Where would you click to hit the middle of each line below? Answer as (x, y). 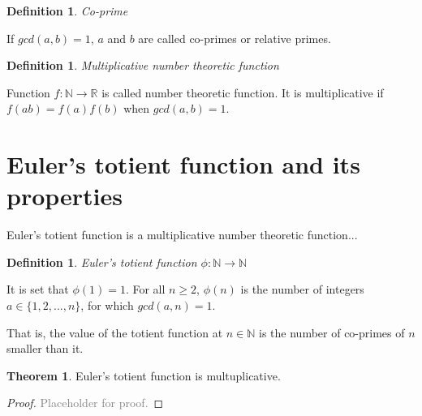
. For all (145, 289)
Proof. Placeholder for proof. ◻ (85, 403)
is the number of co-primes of (332, 332)
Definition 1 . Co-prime (67, 11)
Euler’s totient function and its (183, 164)
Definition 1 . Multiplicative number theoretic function (143, 65)
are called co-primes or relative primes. (235, 38)
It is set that (38, 289)
